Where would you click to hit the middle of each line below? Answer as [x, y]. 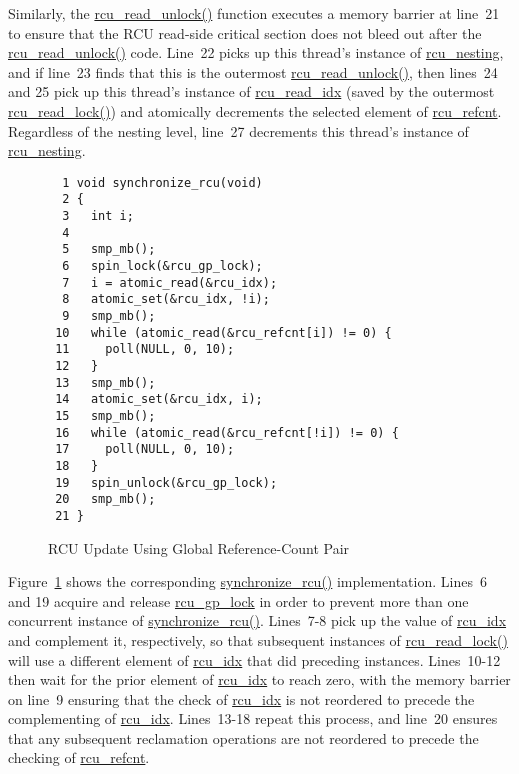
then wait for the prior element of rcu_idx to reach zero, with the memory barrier [259, 679]
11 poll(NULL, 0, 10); [145, 349]
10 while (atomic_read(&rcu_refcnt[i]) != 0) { [223, 332]
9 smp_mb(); [109, 316]
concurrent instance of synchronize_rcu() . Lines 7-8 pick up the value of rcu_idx [257, 620]
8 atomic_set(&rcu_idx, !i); [166, 299]
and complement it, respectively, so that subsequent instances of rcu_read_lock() [258, 639]
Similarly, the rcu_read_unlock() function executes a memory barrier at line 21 [254, 13]
